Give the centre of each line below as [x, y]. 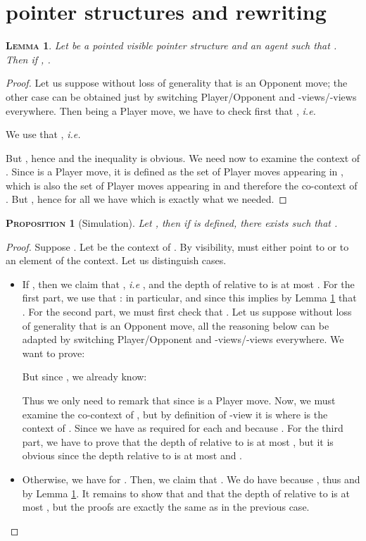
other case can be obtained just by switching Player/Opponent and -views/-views [181, 96]
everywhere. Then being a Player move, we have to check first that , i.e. [161, 110]
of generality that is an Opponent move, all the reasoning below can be [176, 325]
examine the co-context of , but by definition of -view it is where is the [175, 414]
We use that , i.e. [43, 134]
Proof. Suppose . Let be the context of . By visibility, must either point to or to [177, 246]
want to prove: [53, 353]
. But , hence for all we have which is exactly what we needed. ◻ [146, 199]
